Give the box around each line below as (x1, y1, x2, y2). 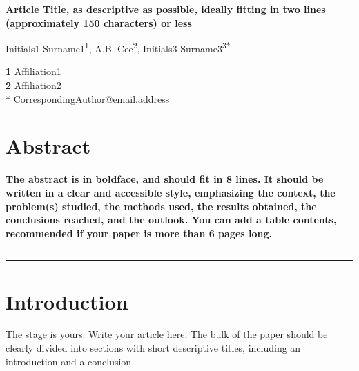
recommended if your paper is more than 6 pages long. (6, 225, 272, 240)
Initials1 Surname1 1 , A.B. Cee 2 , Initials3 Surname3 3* (6, 39, 231, 55)
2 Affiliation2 (6, 78, 61, 92)
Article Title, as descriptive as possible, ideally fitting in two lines (6, 2, 326, 16)
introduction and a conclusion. (6, 354, 135, 368)
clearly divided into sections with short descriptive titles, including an (6, 341, 301, 355)
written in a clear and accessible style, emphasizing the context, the (6, 185, 336, 199)
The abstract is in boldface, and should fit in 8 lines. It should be (6, 172, 324, 186)
